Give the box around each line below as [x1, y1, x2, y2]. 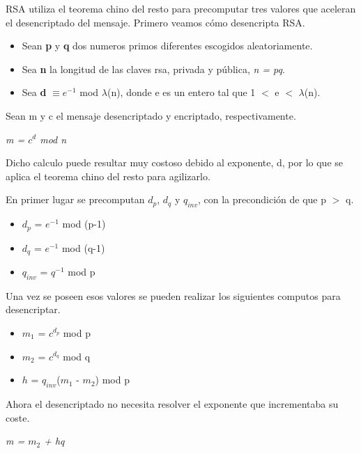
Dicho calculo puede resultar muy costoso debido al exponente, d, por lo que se [6, 155, 343, 170]
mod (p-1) [62, 216, 106, 231]
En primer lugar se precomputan [6, 192, 145, 207]
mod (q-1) [61, 240, 105, 255]
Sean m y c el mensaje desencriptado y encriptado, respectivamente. [6, 108, 296, 122]
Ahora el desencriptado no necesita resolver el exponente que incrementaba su [6, 397, 339, 411]
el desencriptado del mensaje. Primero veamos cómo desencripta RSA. [6, 15, 305, 29]
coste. [6, 410, 30, 424]
